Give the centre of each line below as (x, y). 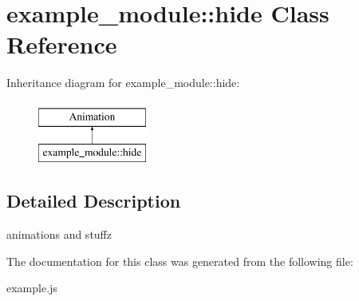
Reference (62, 44)
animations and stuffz (59, 234)
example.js (32, 288)
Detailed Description (94, 201)
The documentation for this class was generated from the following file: (180, 261)
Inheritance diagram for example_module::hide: (123, 83)
